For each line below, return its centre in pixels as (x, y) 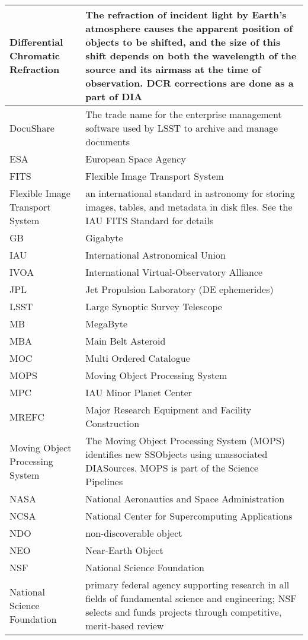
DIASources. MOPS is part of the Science (172, 468)
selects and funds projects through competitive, (184, 612)
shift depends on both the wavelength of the (191, 55)
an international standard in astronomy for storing (190, 193)
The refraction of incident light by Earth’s (186, 15)
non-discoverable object (134, 533)
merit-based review (125, 625)
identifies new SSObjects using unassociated (177, 454)
